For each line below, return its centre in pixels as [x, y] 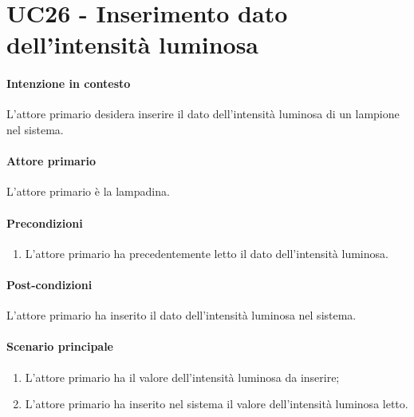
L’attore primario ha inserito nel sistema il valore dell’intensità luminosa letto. [217, 404]
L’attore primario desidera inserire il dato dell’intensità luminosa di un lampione [203, 114]
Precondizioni [45, 222]
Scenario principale [60, 346]
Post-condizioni [49, 284]
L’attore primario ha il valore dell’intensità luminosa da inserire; [182, 377]
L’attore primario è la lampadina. [88, 191]
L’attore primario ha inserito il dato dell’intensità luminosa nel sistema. [181, 315]
